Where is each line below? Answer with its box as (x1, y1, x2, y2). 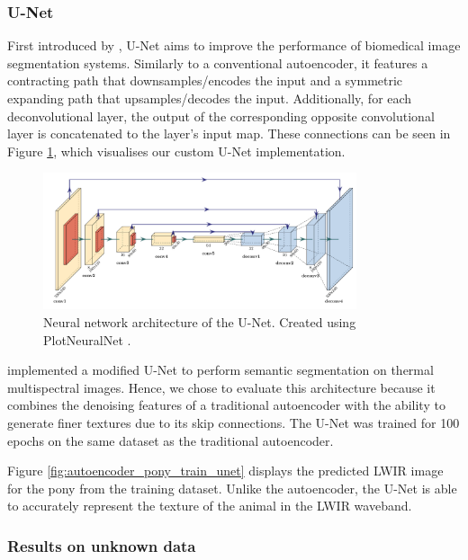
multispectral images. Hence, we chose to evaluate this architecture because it (7, 378, 436, 396)
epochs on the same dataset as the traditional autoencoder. (7, 431, 334, 449)
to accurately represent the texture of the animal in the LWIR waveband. (7, 496, 412, 515)
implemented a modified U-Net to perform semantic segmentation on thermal (7, 360, 434, 379)
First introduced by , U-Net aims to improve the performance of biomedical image (7, 36, 461, 55)
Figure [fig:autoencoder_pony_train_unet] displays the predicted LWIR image (7, 461, 444, 480)
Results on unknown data (7, 534, 196, 556)
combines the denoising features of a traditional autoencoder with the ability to (7, 396, 445, 414)
